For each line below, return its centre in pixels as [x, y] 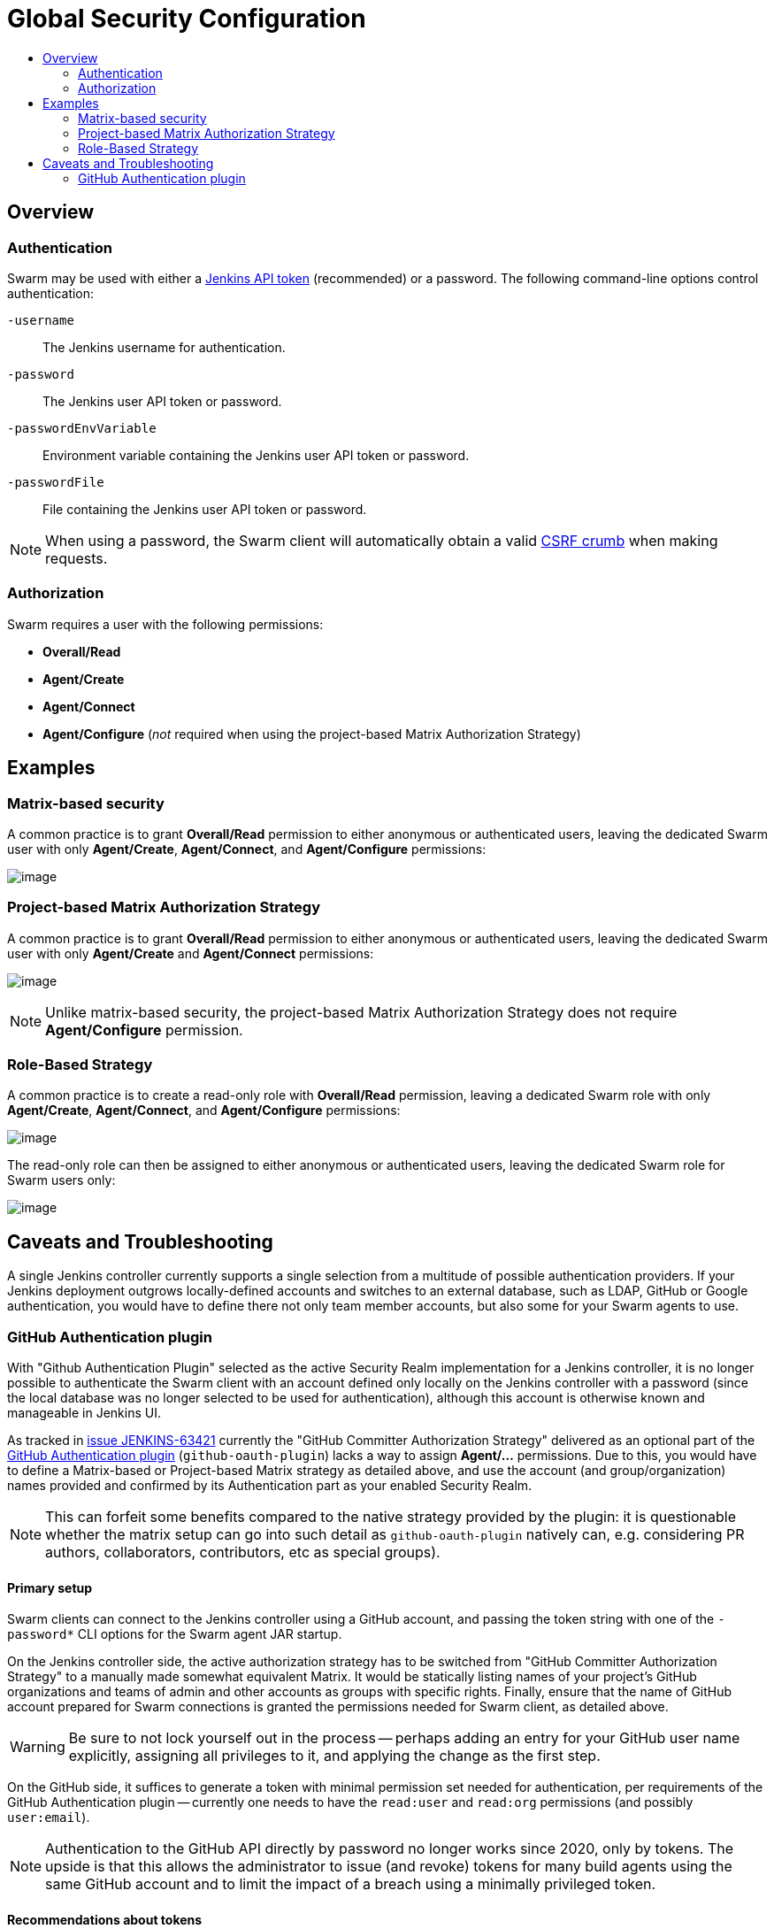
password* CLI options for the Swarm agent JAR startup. [175, 1634]
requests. [77, 558]
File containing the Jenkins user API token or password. [205, 509]
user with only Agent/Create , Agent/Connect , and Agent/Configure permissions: [247, 849]
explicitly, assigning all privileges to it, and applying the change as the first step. [334, 1756]
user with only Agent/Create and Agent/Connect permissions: [191, 953]
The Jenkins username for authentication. [164, 347]
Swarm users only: [61, 1180]
